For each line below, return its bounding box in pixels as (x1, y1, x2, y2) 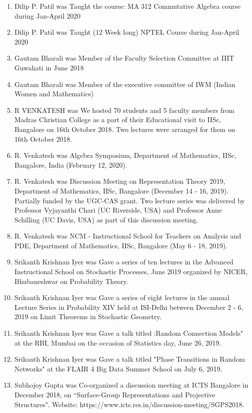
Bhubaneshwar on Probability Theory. (14, 276, 128, 286)
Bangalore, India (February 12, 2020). (14, 159, 127, 170)
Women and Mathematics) (14, 88, 94, 99)
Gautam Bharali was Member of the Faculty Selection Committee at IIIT (14, 53, 234, 63)
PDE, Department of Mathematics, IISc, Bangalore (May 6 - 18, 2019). (14, 240, 228, 250)
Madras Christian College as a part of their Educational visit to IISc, (14, 114, 221, 125)
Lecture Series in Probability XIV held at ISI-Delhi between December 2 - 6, (14, 302, 243, 312)
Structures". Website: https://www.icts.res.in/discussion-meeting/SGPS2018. (14, 399, 244, 409)
